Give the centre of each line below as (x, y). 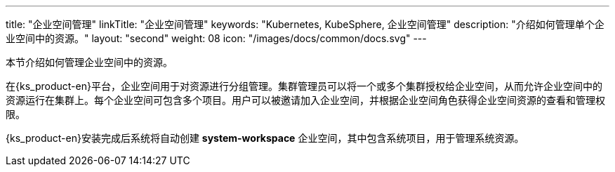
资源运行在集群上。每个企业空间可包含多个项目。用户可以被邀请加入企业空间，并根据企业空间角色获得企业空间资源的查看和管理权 (305, 100)
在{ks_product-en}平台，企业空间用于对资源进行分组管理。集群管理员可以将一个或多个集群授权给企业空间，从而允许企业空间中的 (304, 86)
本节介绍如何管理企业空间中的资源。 (89, 62)
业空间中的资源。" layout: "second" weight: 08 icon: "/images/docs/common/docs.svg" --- (216, 38)
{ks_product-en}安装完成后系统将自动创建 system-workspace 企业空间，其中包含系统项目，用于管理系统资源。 (265, 138)
